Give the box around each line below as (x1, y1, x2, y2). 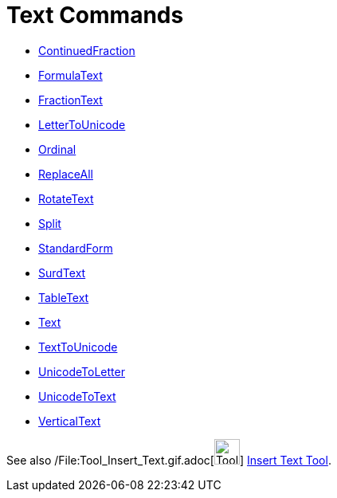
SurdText (38, 265, 86, 280)
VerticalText (38, 414, 101, 428)
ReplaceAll (38, 167, 93, 181)
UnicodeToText (38, 389, 116, 403)
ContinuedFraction (38, 43, 135, 57)
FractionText (38, 92, 103, 107)
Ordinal (38, 142, 76, 156)
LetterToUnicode (38, 117, 126, 131)
